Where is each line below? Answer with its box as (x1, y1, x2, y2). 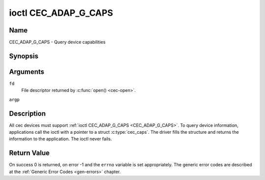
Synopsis (9, 52, 39, 60)
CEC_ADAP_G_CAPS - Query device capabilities (9, 39, 106, 45)
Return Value (9, 149, 50, 157)
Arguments (9, 67, 45, 76)
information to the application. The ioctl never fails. (9, 136, 112, 142)
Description (9, 109, 46, 118)
